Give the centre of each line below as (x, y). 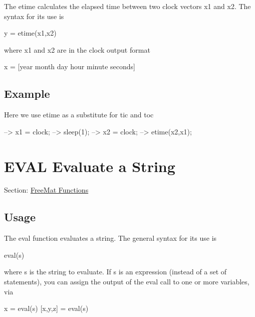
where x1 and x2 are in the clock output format (77, 49)
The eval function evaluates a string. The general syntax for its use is (110, 238)
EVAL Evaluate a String (90, 166)
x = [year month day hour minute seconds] (70, 66)
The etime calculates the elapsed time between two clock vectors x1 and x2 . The (127, 6)
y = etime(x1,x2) (30, 33)
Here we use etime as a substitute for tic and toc (79, 115)
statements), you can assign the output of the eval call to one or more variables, (127, 282)
